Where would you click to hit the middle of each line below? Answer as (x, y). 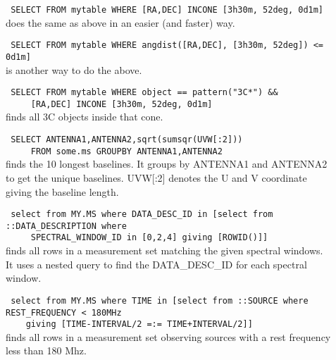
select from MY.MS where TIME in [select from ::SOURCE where (160, 300)
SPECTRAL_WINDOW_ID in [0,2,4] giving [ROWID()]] (149, 238)
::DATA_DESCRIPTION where (66, 226)
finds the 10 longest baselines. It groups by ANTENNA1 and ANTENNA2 (167, 164)
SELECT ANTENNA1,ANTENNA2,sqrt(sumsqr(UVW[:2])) (127, 140)
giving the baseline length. (62, 191)
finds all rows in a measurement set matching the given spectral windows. (164, 250)
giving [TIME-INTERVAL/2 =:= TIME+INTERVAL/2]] (139, 324)
